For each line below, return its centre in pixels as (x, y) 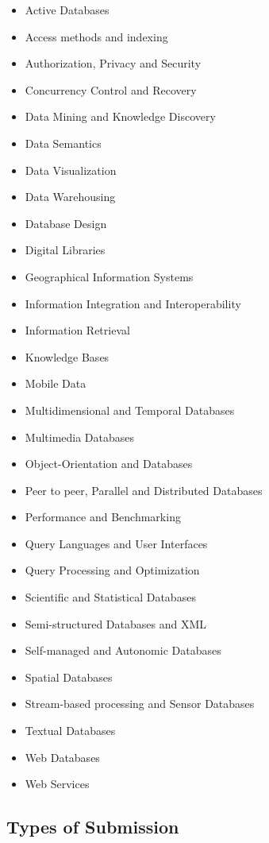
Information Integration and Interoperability (133, 303)
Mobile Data (56, 383)
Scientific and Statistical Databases (110, 597)
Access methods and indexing (96, 36)
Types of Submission (93, 827)
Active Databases (67, 10)
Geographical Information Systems (109, 276)
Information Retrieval (77, 330)
